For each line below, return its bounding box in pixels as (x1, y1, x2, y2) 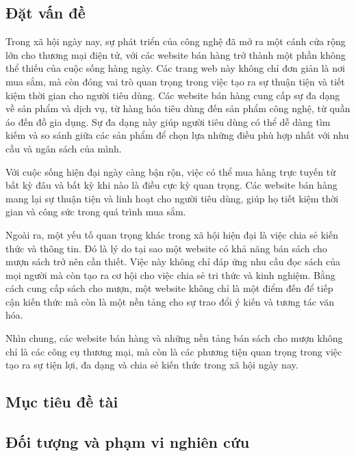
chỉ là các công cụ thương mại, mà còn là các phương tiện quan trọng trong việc (5, 344, 342, 358)
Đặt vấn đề (5, 2, 86, 23)
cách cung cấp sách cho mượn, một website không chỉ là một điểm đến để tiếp (5, 281, 333, 295)
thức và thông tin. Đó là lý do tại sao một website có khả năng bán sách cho (5, 241, 327, 255)
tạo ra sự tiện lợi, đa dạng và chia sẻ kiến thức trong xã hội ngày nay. (5, 358, 298, 372)
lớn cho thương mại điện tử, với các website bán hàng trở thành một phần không (5, 47, 346, 62)
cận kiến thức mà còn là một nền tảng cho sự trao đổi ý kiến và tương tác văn (5, 294, 334, 308)
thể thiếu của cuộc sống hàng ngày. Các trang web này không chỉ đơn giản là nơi (5, 61, 345, 75)
